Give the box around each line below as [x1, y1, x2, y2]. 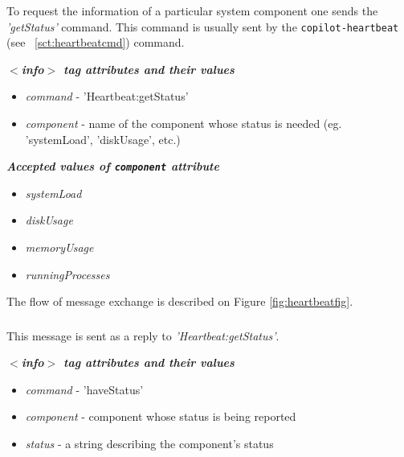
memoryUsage [25, 238, 94, 255]
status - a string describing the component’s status [25, 435, 274, 452]
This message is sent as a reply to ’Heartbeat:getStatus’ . [6, 327, 280, 344]
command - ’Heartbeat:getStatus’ [25, 88, 189, 105]
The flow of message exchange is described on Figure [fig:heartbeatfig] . [6, 293, 353, 310]
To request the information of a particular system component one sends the [6, 2, 378, 19]
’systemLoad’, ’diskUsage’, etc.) [25, 130, 181, 147]
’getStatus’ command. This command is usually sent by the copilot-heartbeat [6, 18, 399, 35]
